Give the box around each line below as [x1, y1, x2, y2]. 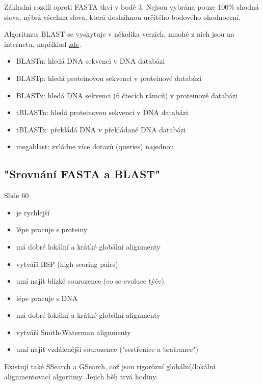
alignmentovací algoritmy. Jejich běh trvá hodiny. [4, 371, 158, 381]
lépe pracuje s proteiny [16, 224, 88, 235]
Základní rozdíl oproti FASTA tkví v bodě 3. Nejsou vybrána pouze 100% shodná [4, 2, 259, 12]
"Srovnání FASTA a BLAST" [4, 166, 161, 182]
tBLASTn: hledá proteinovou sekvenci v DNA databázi [16, 107, 188, 118]
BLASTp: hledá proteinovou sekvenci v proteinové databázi [16, 72, 202, 83]
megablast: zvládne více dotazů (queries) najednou [16, 141, 174, 152]
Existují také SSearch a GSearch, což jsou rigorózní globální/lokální [4, 361, 216, 372]
